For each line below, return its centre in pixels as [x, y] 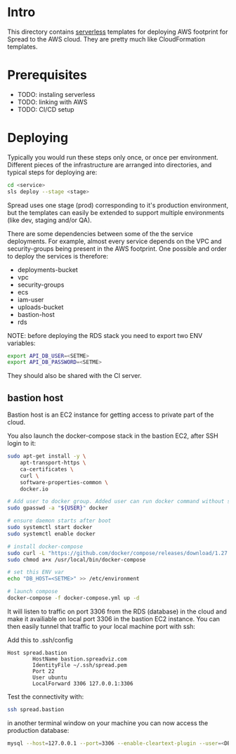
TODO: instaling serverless [56, 94]
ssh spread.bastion [36, 709]
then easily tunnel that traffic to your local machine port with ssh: [101, 626]
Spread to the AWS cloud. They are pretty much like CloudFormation [106, 39]
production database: [38, 730]
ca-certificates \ [47, 469]
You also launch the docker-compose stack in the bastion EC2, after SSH [113, 436]
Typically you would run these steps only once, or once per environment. [113, 157]
